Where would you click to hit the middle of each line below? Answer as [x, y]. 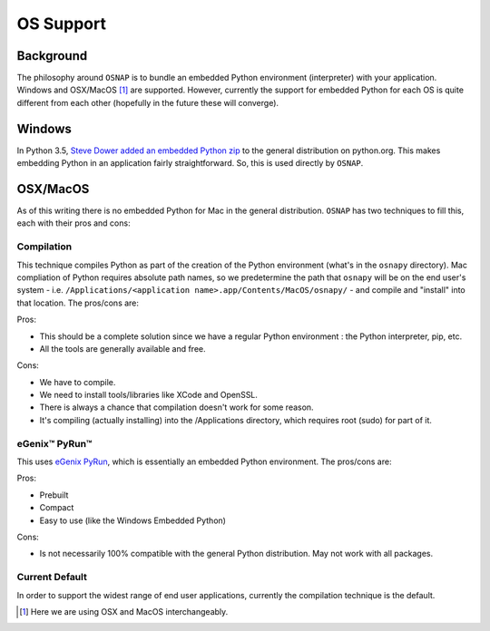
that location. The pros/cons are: [78, 303]
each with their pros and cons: [73, 223]
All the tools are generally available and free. [122, 348]
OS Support [61, 24]
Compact [57, 508]
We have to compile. [78, 382]
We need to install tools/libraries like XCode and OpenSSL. [149, 395]
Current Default [52, 578]
